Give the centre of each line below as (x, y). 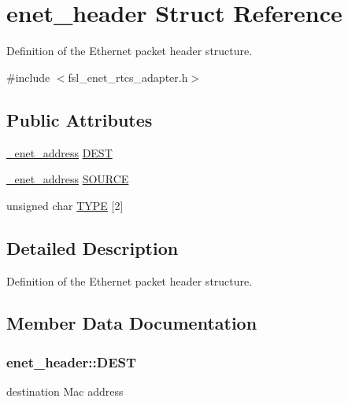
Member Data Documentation (132, 323)
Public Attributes (80, 119)
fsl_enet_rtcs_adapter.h (128, 77)
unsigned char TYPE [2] (65, 205)
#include (28, 77)
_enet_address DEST (59, 152)
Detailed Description (93, 247)
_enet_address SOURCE (68, 179)
